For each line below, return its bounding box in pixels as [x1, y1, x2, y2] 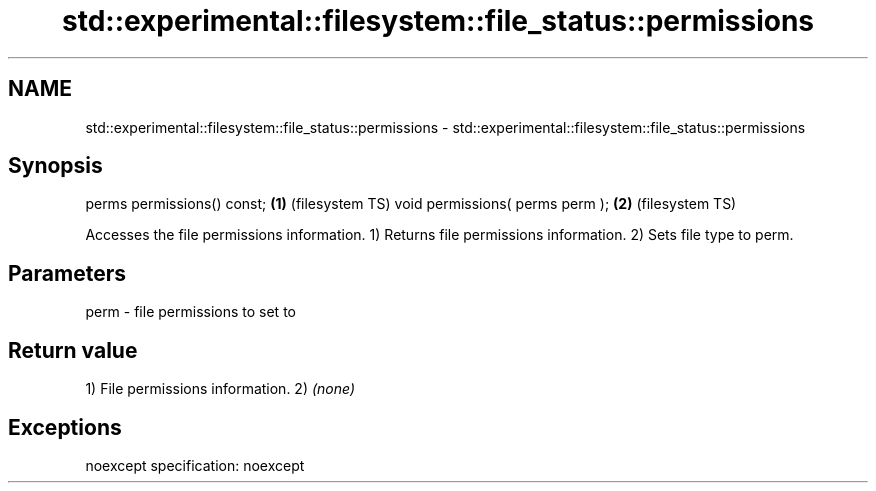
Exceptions [8, 414, 122, 440]
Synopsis [8, 153, 103, 179]
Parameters [8, 260, 126, 286]
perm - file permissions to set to [85, 303, 296, 321]
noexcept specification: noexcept [85, 456, 305, 474]
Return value [8, 337, 138, 363]
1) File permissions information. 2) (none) [85, 380, 356, 398]
